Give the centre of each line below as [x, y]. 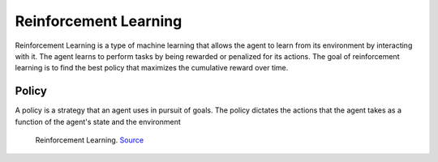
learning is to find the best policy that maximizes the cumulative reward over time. [152, 68]
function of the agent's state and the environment [98, 122]
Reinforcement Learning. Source [90, 140]
